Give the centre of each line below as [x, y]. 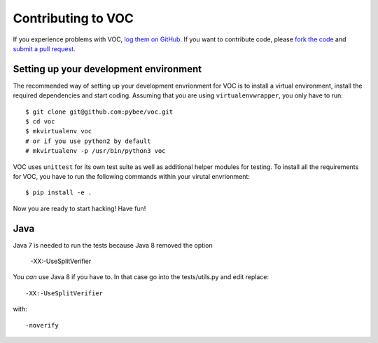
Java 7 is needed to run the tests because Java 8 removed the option [113, 245]
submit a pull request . [44, 48]
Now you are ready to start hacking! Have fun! [79, 208]
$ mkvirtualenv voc [59, 131]
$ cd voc [40, 122]
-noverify [42, 325]
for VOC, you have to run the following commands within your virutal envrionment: [131, 176]
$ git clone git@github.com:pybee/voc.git [99, 112]
